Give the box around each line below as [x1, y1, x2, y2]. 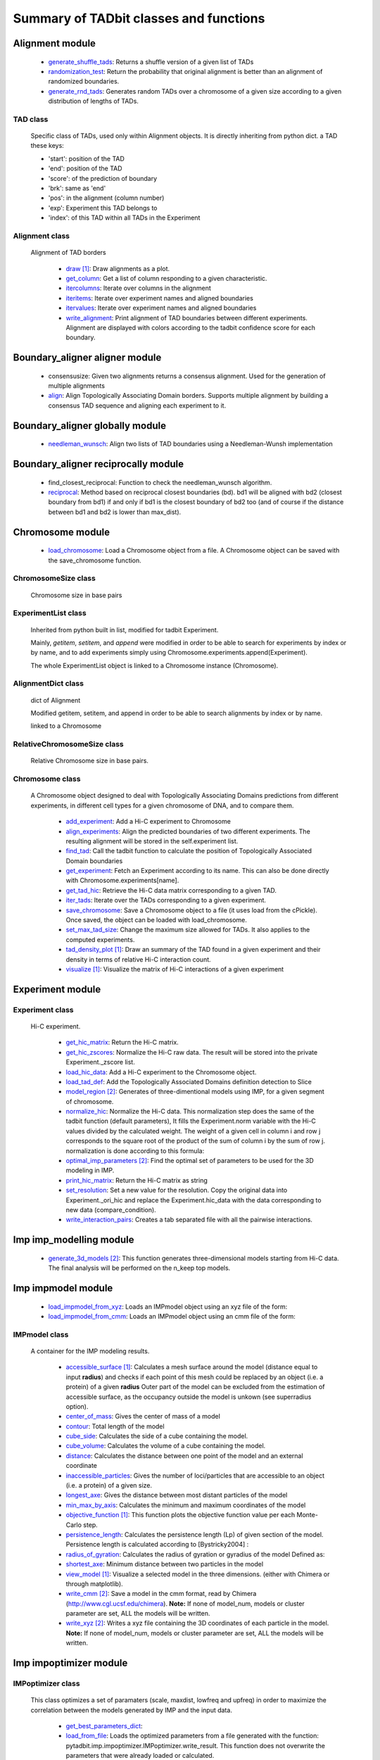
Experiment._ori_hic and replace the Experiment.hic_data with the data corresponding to [65, 1195, 322, 1204]
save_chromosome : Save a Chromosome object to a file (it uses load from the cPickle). [65, 905, 318, 914]
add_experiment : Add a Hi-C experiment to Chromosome [65, 817, 232, 826]
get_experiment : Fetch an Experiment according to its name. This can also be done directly [65, 867, 330, 875]
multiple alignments [48, 382, 106, 390]
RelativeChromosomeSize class [13, 739, 125, 749]
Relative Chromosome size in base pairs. [30, 757, 149, 765]
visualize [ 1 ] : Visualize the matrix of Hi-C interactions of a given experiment [65, 965, 284, 973]
